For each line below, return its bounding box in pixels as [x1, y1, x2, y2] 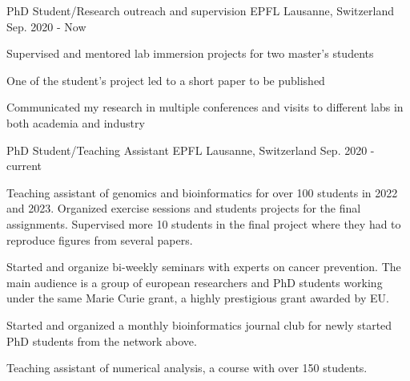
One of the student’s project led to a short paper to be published [6, 71, 325, 88]
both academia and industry [6, 114, 145, 131]
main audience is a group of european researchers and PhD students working [6, 274, 383, 290]
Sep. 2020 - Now [6, 18, 86, 34]
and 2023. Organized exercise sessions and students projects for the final [6, 200, 361, 217]
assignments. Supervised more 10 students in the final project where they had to [6, 215, 401, 232]
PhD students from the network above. [6, 332, 197, 349]
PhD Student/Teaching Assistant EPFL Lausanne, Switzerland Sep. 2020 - [6, 141, 375, 158]
